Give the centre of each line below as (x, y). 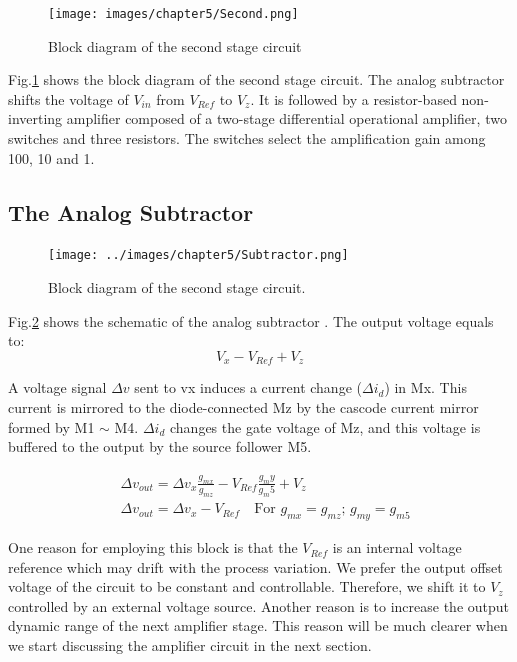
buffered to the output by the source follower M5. (160, 446)
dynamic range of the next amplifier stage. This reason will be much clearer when (258, 625)
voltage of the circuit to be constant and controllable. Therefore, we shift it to (247, 586)
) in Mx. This (425, 387)
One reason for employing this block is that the (153, 547)
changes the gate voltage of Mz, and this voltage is (325, 426)
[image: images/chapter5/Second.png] (173, 14)
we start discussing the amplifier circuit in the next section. (190, 645)
